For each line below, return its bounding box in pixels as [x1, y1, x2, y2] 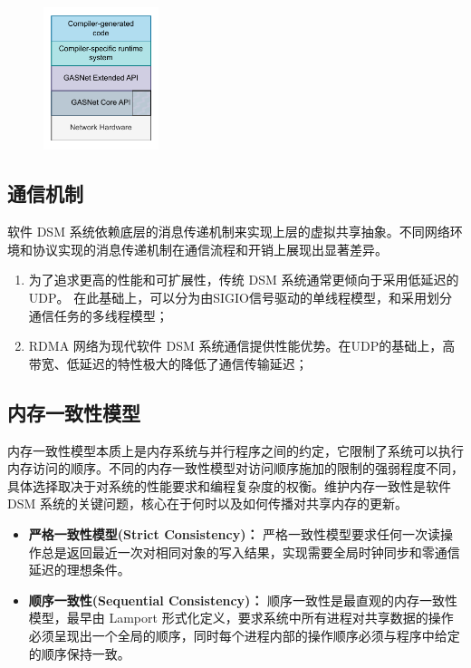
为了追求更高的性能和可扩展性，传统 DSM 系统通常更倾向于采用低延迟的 [28, 270, 459, 289]
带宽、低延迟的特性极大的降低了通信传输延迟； [28, 353, 308, 373]
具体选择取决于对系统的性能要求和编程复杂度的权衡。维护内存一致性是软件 [7, 476, 451, 495]
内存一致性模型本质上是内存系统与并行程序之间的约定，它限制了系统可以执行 [7, 440, 464, 460]
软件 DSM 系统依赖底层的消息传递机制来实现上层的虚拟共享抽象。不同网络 [7, 222, 450, 241]
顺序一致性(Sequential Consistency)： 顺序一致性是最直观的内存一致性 [28, 590, 458, 609]
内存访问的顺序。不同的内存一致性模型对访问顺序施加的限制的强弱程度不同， [7, 459, 464, 478]
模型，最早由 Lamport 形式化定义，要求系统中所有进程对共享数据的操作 [28, 608, 454, 627]
